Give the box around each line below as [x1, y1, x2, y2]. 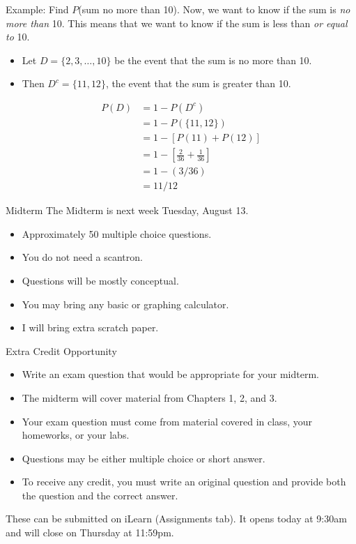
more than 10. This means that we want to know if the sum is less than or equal [6, 15, 348, 30]
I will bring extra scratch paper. [22, 320, 159, 335]
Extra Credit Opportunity [6, 343, 117, 358]
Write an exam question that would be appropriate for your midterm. [22, 367, 319, 381]
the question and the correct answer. [22, 488, 178, 502]
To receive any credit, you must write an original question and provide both [22, 474, 346, 489]
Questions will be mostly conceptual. [22, 273, 179, 287]
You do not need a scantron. [22, 250, 143, 264]
